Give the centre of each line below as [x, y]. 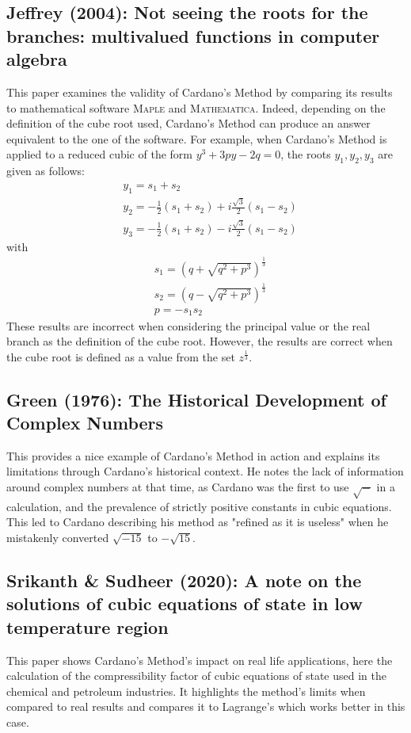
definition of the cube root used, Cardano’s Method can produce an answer [188, 123]
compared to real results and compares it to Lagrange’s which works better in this [206, 706]
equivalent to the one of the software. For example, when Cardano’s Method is [197, 138]
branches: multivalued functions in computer [193, 35]
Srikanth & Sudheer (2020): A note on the [184, 580]
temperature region [88, 626]
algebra [37, 59]
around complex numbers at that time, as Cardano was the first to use [178, 487]
